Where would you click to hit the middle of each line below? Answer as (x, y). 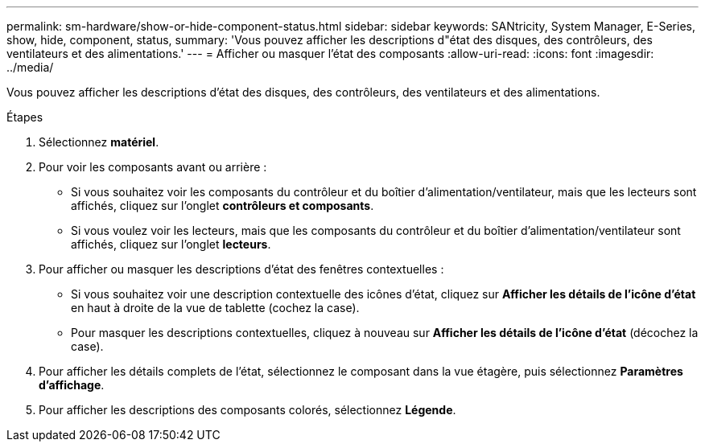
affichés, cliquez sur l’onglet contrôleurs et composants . (223, 206)
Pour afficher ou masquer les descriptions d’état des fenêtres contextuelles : (241, 269)
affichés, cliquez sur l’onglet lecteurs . (171, 244)
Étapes (25, 117)
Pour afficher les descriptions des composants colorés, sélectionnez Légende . (247, 410)
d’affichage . (72, 385)
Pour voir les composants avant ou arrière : (153, 167)
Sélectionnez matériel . (99, 142)
